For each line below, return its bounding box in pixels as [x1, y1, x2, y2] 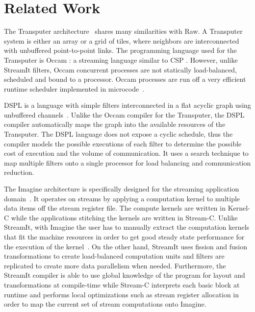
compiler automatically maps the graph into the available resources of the [4, 119, 226, 129]
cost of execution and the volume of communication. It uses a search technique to [4, 148, 249, 158]
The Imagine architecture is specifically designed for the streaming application [4, 184, 239, 194]
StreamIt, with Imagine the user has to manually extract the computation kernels [4, 222, 250, 232]
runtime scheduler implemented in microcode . [4, 83, 145, 94]
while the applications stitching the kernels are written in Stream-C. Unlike [11, 212, 238, 222]
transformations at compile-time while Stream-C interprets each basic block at [4, 279, 240, 289]
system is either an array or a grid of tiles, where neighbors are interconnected [4, 35, 239, 46]
